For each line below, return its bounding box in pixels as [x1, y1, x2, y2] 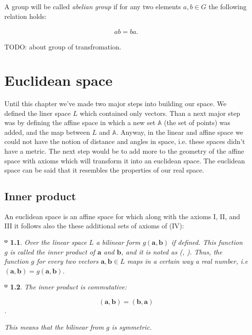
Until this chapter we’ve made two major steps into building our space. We [4, 98, 226, 108]
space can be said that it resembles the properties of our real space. [4, 165, 204, 175]
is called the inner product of [10, 246, 95, 256]
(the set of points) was [163, 117, 231, 128]
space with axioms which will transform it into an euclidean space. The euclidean [4, 155, 245, 165]
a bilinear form [96, 237, 140, 247]
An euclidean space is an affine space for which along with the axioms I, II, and [4, 211, 240, 221]
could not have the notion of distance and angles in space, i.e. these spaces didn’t [4, 136, 245, 146]
